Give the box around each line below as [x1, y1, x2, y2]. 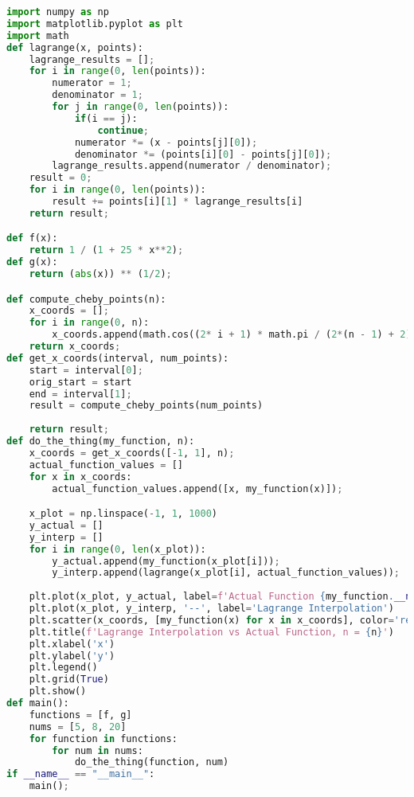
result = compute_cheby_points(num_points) [29, 400, 264, 412]
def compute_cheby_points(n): [6, 293, 166, 305]
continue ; [97, 124, 149, 136]
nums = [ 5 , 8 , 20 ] [29, 721, 127, 733]
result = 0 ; [29, 172, 92, 184]
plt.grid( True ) [29, 674, 109, 686]
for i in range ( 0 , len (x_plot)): [29, 543, 206, 555]
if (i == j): [74, 112, 138, 124]
